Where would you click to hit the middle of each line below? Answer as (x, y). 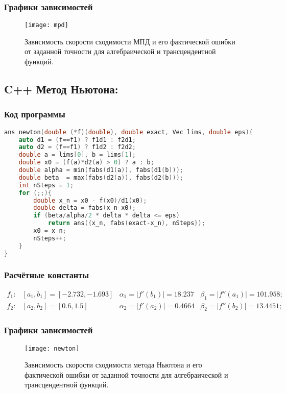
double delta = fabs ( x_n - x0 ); (85, 208)
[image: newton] (52, 348)
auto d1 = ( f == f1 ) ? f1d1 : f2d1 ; (77, 140)
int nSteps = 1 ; (46, 185)
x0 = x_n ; (50, 231)
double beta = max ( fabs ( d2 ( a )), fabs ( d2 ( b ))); (101, 177)
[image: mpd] (46, 25)
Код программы (35, 114)
